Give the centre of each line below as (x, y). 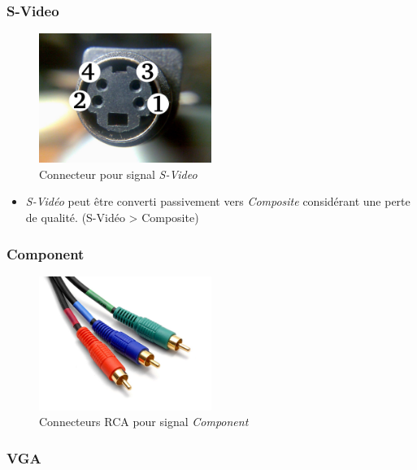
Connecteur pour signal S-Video (118, 174)
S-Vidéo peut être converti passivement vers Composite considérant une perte (218, 201)
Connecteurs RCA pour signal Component (144, 422)
